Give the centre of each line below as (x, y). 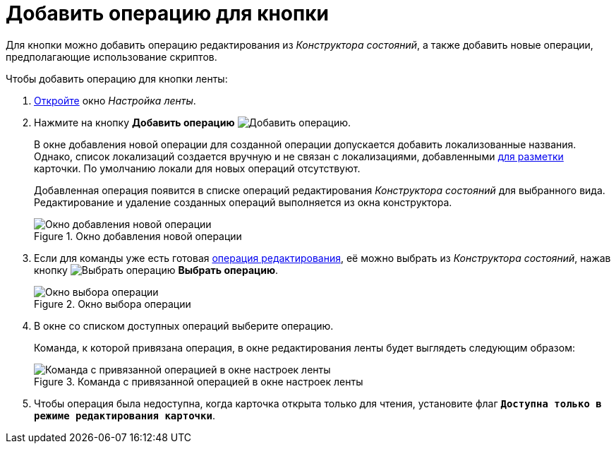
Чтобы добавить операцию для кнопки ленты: (117, 78)
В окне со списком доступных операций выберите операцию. (184, 325)
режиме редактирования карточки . (125, 415)
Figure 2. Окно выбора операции (113, 304)
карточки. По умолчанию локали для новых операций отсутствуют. (197, 168)
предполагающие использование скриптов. (111, 56)
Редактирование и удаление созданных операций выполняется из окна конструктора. (243, 202)
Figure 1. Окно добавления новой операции (138, 236)
